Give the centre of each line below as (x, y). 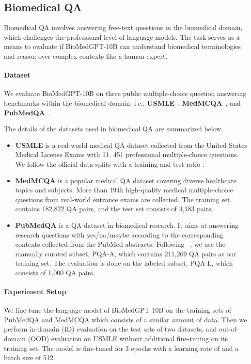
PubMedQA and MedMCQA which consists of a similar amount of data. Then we (125, 319)
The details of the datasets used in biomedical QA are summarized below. (114, 129)
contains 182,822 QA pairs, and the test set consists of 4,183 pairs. (114, 209)
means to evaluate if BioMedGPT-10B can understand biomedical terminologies (123, 46)
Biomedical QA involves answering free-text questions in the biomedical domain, (123, 27)
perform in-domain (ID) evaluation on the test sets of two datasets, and (110, 329)
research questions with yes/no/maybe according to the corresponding (119, 234)
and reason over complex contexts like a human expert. (86, 55)
